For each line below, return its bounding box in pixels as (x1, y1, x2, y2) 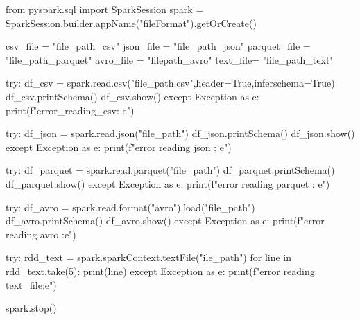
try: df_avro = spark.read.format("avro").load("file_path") (6, 199, 255, 214)
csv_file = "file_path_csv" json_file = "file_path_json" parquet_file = (6, 39, 311, 53)
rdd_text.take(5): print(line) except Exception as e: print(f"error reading (6, 263, 315, 278)
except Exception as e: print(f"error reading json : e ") (6, 139, 232, 154)
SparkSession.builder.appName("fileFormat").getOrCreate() (6, 15, 257, 30)
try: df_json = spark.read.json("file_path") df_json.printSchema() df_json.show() (6, 126, 355, 141)
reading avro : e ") (6, 226, 76, 241)
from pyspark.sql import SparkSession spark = (6, 2, 204, 16)
